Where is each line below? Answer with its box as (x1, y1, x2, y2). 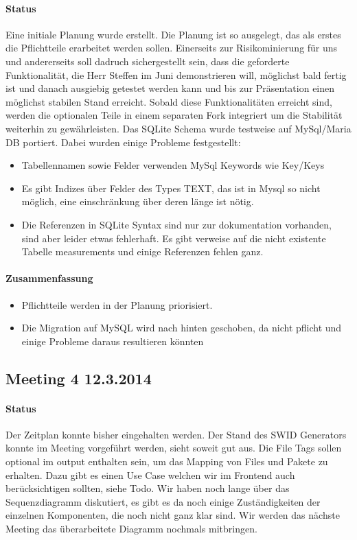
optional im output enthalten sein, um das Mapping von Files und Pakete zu (5, 454, 328, 469)
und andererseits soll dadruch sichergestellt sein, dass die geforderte (5, 54, 290, 68)
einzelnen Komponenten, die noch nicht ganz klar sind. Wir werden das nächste (5, 508, 340, 522)
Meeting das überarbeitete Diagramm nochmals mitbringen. (5, 521, 257, 536)
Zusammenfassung (5, 271, 93, 285)
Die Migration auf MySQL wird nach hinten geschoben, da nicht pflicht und (21, 320, 342, 335)
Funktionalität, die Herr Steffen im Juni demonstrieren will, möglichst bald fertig (5, 67, 347, 82)
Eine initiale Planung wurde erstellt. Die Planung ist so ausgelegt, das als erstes (5, 27, 341, 41)
